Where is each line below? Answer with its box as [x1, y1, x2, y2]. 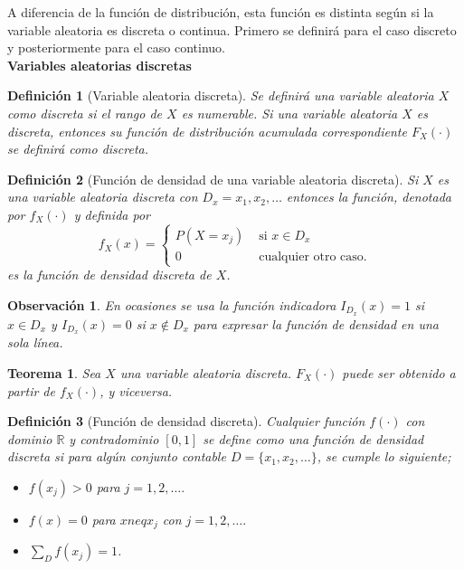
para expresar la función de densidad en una [193, 314, 439, 333]
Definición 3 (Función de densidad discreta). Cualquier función [7, 412, 365, 431]
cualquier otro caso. [259, 250, 367, 263]
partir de [7, 381, 55, 400]
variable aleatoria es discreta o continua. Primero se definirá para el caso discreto [7, 20, 457, 39]
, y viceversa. [99, 381, 173, 400]
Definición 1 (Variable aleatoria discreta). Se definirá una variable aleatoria [7, 86, 434, 105]
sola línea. [7, 333, 63, 352]
